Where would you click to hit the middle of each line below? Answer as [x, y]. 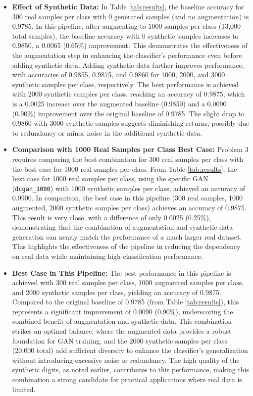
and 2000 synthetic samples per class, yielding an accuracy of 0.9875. [117, 292]
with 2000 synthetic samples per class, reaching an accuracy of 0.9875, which [128, 94]
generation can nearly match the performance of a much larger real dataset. [127, 236]
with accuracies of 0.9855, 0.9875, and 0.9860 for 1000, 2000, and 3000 [119, 74]
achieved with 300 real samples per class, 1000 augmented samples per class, [128, 282]
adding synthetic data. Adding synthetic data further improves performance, [128, 65]
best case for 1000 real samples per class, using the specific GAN [110, 178]
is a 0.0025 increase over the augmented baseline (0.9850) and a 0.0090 [119, 103]
